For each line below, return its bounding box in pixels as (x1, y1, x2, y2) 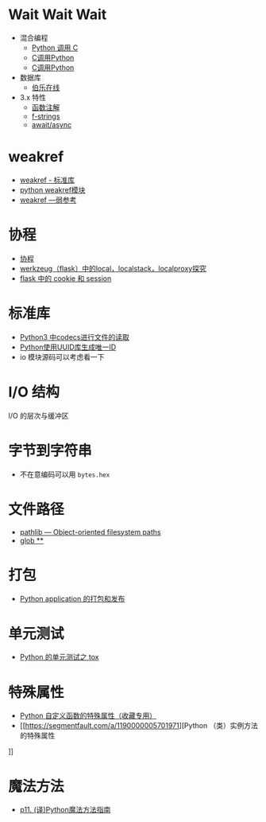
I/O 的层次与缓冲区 (8, 411, 69, 420)
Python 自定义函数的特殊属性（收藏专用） (19, 711, 157, 721)
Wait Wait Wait (8, 6, 107, 24)
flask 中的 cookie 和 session (19, 273, 112, 283)
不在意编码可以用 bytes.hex (19, 469, 110, 479)
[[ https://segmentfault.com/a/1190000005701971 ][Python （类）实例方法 (19, 721, 258, 730)
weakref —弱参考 (19, 195, 77, 205)
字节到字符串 (8, 442, 93, 459)
